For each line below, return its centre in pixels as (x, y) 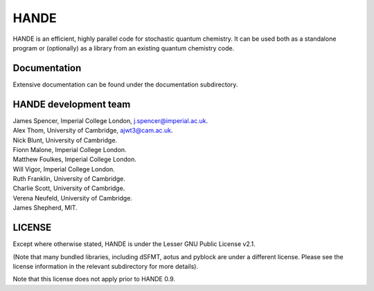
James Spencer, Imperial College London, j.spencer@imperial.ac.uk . (110, 120)
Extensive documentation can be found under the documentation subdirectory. (125, 84)
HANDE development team (72, 104)
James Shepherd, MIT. (45, 208)
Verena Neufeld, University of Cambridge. (73, 198)
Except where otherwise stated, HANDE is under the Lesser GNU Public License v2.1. (134, 244)
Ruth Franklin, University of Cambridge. (69, 179)
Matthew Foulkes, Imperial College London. (74, 160)
